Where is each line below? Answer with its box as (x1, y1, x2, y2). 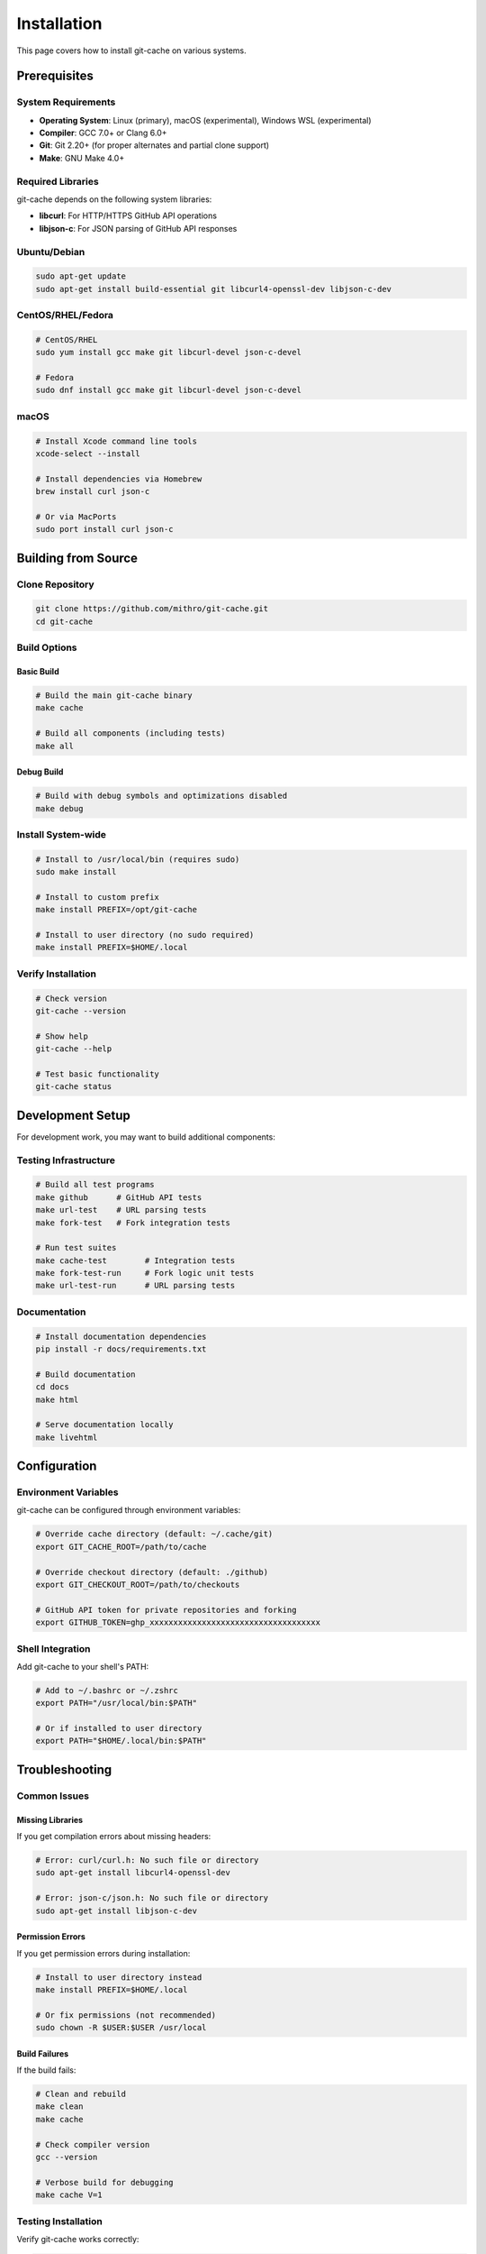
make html (35, 1394, 79, 1405)
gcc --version (35, 2152, 98, 2163)
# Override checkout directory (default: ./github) (35, 1567, 269, 1577)
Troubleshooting (16, 1762, 112, 1777)
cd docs (35, 1382, 69, 1392)
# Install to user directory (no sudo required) (35, 930, 255, 940)
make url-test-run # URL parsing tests (35, 1280, 236, 1291)
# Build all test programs (35, 1179, 155, 1190)
